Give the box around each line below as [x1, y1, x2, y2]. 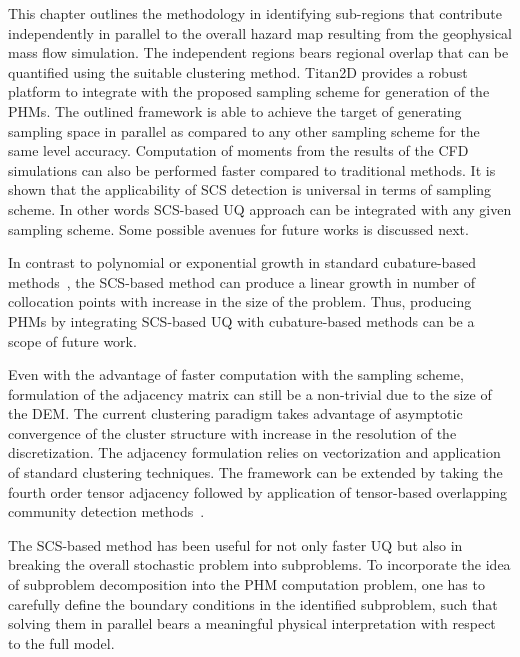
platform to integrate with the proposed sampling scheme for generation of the [8, 81, 490, 102]
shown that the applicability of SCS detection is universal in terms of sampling [8, 179, 492, 200]
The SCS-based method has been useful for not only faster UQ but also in [8, 534, 463, 555]
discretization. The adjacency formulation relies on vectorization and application [8, 442, 501, 463]
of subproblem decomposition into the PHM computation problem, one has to [8, 574, 485, 595]
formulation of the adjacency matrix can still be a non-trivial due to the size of [8, 383, 492, 404]
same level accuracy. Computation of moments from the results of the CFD [8, 140, 469, 161]
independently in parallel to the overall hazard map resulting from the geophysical [8, 22, 512, 43]
